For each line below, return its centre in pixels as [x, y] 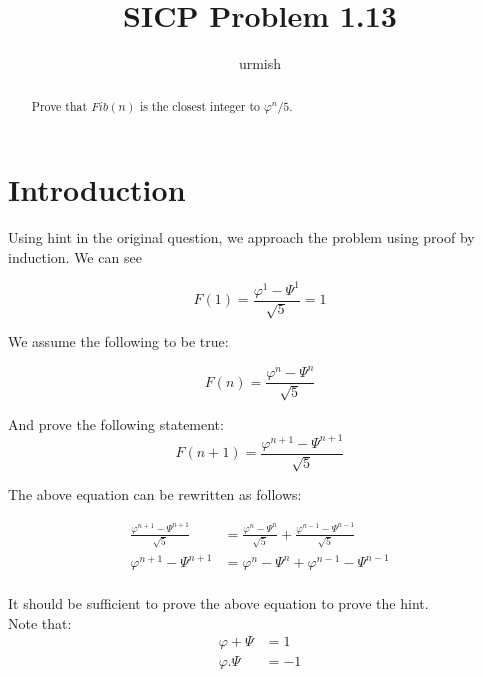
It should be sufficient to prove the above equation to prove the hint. [218, 603]
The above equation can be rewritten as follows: [155, 494]
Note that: [40, 622]
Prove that [59, 105]
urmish [260, 63]
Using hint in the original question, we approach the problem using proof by [241, 237]
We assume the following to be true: [118, 341]
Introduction [97, 189]
